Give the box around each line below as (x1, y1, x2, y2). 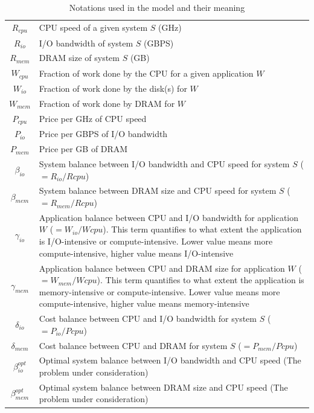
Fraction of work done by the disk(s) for (39, 82, 187, 94)
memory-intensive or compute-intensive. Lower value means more (39, 285, 280, 298)
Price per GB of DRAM (39, 142, 128, 155)
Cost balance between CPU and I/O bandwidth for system (39, 312, 257, 325)
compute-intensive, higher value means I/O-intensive (39, 246, 234, 259)
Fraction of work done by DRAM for (39, 97, 175, 109)
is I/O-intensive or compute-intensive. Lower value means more (39, 235, 273, 248)
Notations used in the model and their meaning (69, 1, 245, 13)
